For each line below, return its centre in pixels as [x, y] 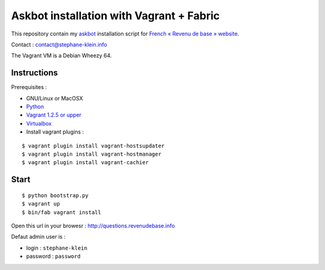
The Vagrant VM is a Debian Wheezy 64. [61, 56]
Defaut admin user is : [38, 237]
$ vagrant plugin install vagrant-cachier [85, 163]
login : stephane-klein [57, 248]
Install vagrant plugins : [55, 132]
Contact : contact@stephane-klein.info [59, 44]
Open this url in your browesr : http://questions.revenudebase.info [93, 226]
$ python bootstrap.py [55, 195]
